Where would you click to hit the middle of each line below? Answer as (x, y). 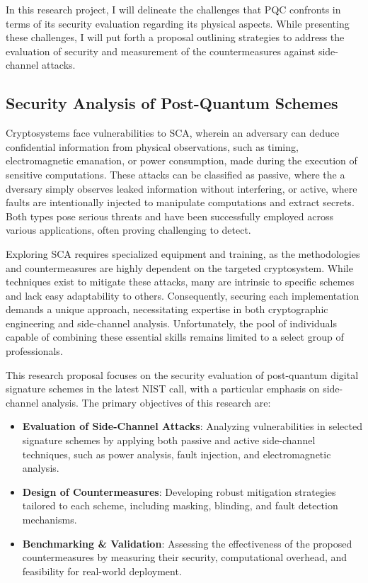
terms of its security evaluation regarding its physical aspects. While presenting (178, 23)
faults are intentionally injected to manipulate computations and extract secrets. (180, 202)
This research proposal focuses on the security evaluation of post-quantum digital (182, 374)
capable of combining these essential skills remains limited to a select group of (175, 337)
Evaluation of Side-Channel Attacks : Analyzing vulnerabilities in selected (192, 426)
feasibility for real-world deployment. (102, 571)
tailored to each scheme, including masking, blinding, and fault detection (180, 505)
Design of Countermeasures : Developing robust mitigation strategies (179, 491)
